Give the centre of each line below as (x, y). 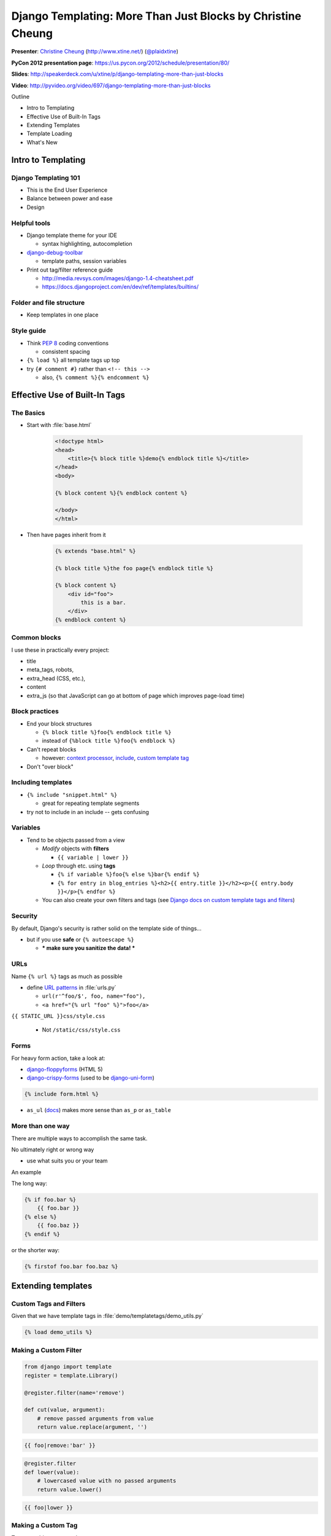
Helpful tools (31, 223)
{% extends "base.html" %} (95, 551)
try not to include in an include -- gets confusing (88, 812)
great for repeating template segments (91, 803)
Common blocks (36, 638)
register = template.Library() (71, 1375)
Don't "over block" (50, 766)
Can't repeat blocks (51, 749)
